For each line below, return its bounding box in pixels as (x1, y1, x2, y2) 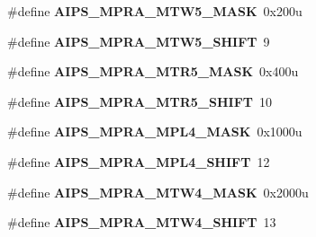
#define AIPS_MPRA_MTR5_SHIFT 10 (7, 92, 272, 110)
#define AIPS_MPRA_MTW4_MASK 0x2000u (7, 182, 309, 201)
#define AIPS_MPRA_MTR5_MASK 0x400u (7, 62, 299, 81)
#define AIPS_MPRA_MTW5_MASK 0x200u (7, 2, 302, 20)
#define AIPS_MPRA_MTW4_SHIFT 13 (7, 213, 276, 232)
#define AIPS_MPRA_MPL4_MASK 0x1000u (7, 122, 302, 141)
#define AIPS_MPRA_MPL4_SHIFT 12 (7, 152, 270, 171)
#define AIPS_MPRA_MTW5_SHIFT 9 (7, 31, 270, 50)
